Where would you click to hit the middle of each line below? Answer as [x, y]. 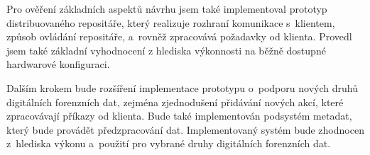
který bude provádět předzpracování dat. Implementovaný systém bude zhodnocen [185, 129]
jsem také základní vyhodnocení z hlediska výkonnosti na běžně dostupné [166, 50]
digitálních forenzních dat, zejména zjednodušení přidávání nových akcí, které [175, 102]
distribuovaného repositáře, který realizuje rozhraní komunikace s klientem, [171, 22]
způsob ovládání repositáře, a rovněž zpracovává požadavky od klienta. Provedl [179, 36]
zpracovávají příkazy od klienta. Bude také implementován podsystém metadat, [179, 116]
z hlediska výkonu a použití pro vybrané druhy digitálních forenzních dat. [169, 143]
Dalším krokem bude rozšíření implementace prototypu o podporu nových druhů [182, 87]
